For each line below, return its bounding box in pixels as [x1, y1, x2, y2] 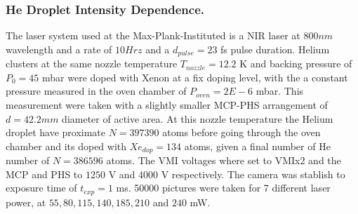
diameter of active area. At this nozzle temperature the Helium [62, 111, 333, 126]
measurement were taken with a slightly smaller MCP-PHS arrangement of [6, 98, 328, 112]
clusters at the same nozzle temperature [6, 56, 178, 71]
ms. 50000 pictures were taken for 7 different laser [116, 180, 331, 195]
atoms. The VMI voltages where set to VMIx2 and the [106, 153, 341, 168]
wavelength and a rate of [6, 41, 112, 56]
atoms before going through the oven [162, 125, 321, 140]
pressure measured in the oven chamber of [6, 83, 187, 98]
